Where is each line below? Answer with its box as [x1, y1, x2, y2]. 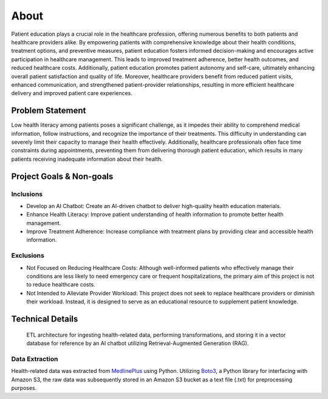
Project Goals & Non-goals [11, 171, 114, 181]
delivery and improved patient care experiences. [11, 90, 133, 97]
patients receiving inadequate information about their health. [11, 155, 163, 163]
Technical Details [11, 313, 78, 324]
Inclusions [11, 190, 43, 198]
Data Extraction [11, 355, 58, 363]
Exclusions [11, 252, 45, 260]
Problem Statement [11, 106, 86, 116]
